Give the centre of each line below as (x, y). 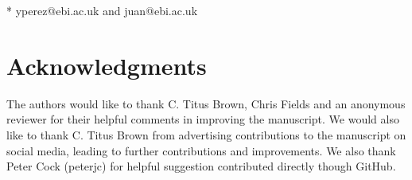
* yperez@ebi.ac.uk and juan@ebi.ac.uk (102, 10)
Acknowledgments (107, 65)
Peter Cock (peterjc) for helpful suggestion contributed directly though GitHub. (201, 166)
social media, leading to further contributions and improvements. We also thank (201, 150)
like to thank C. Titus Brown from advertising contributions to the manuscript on (206, 134)
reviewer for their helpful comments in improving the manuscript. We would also (203, 119)
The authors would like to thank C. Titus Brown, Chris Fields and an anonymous (206, 103)
